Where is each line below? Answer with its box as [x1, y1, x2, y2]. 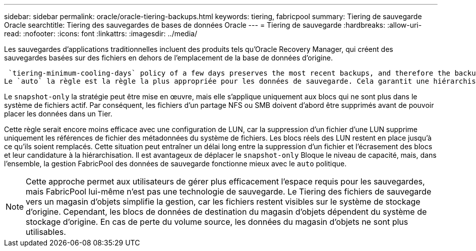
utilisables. [26, 227, 66, 237]
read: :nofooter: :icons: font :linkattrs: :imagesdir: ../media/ [4, 29, 197, 38]
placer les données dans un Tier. [4, 109, 112, 118]
